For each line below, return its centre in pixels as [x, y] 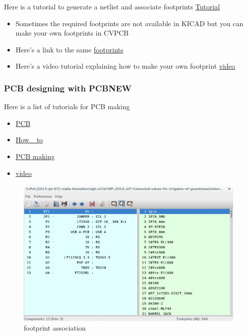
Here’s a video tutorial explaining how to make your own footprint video [125, 66]
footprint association [55, 328]
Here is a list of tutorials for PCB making [67, 106]
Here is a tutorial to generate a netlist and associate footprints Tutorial [112, 6]
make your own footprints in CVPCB [72, 33]
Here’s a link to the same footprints [69, 49]
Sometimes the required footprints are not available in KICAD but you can [129, 23]
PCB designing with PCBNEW [68, 88]
